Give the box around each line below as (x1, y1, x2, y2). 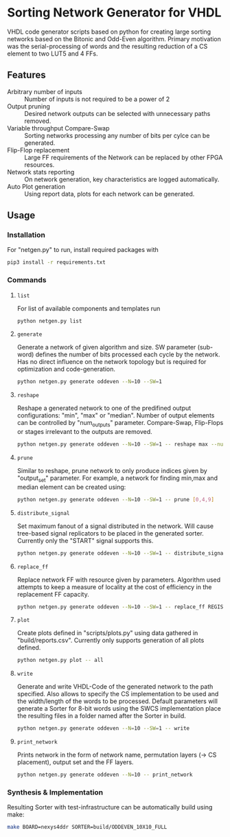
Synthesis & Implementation (7, 788, 104, 797)
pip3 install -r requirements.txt (7, 259, 106, 266)
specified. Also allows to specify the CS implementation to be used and (16, 690, 219, 698)
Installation (7, 230, 46, 240)
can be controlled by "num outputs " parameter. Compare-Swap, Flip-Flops (16, 419, 224, 428)
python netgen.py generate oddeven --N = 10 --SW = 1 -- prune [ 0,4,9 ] (16, 496, 215, 503)
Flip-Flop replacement (7, 146, 70, 154)
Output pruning (7, 102, 50, 111)
